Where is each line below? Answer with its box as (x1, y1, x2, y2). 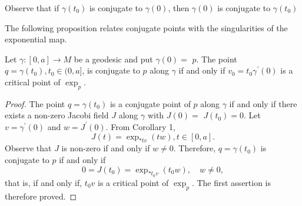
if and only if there (229, 97, 297, 109)
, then (168, 2, 190, 14)
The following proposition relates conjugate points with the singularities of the (5, 21, 288, 34)
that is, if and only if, (5, 176, 82, 188)
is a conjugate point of (109, 97, 191, 109)
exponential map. (5, 33, 67, 45)
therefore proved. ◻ (5, 190, 77, 202)
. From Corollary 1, (105, 120, 175, 132)
